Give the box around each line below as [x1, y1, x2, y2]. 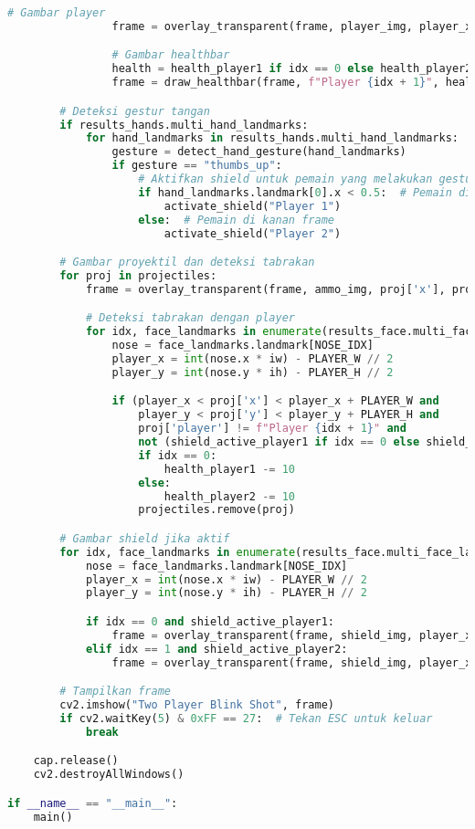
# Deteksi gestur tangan [59, 104, 210, 118]
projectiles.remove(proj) [138, 503, 295, 517]
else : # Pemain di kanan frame [138, 213, 334, 226]
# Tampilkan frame [59, 685, 171, 698]
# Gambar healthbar [111, 48, 230, 62]
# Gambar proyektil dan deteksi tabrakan [59, 256, 315, 269]
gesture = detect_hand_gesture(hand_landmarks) [111, 145, 406, 159]
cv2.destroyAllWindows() [33, 768, 185, 782]
